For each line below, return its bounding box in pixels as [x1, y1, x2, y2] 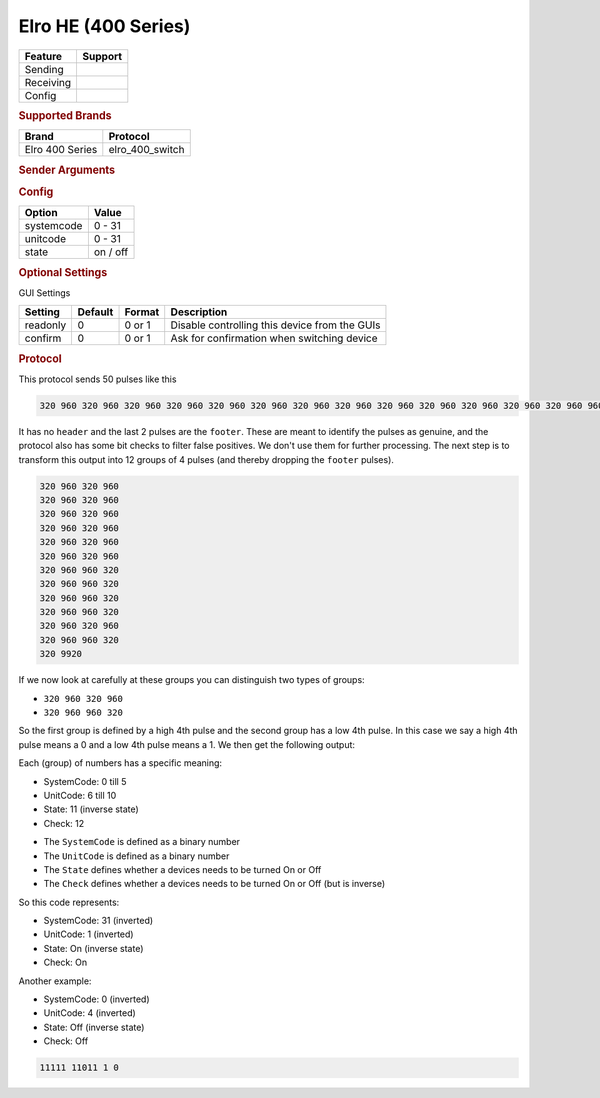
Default [77, 305, 114, 319]
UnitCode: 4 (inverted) [43, 1007, 137, 1019]
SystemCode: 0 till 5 [43, 775, 127, 787]
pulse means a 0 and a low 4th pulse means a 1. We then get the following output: [18, 738, 355, 750]
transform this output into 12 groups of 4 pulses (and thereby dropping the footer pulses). [18, 453, 395, 465]
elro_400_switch [108, 143, 185, 157]
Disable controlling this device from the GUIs [170, 318, 381, 332]
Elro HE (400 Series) [18, 15, 191, 37]
